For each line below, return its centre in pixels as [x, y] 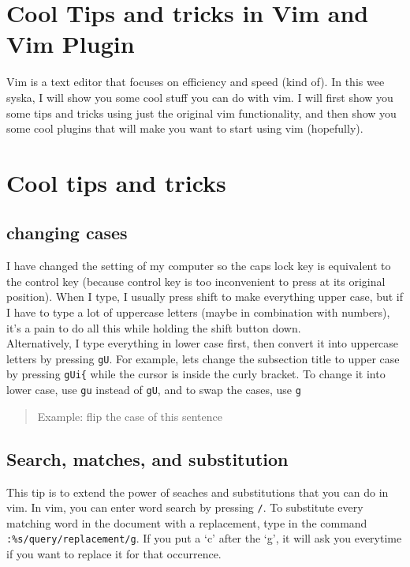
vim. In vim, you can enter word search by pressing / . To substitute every [185, 507]
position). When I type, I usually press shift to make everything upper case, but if [205, 297]
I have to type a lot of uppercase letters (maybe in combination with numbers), [198, 312]
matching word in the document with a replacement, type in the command [187, 522]
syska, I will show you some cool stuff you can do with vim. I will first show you [200, 97]
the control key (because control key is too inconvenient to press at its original [196, 281]
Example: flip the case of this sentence [130, 416]
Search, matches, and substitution [147, 458]
